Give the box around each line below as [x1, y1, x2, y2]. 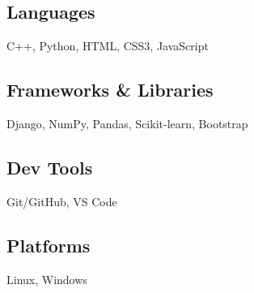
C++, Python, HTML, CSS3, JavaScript [6, 37, 209, 54]
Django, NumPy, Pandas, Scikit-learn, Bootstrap [6, 115, 248, 131]
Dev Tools [6, 154, 93, 179]
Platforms [6, 232, 91, 257]
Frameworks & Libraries [6, 77, 214, 102]
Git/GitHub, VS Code [6, 192, 117, 209]
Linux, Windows [6, 270, 87, 287]
